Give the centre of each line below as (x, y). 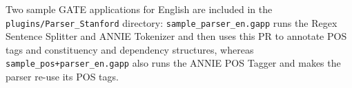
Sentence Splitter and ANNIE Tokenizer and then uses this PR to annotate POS (176, 36)
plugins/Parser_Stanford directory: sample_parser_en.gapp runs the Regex (172, 22)
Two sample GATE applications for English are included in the (139, 9)
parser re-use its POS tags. (62, 77)
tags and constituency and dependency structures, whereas (130, 49)
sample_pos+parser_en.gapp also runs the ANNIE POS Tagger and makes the (173, 63)
